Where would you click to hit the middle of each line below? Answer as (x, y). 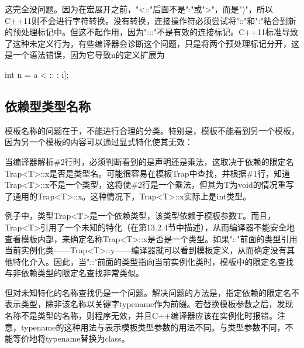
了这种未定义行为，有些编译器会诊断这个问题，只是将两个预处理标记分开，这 (152, 43)
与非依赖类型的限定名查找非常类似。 (74, 273)
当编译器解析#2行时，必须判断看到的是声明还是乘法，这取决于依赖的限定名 (149, 161)
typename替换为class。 (87, 338)
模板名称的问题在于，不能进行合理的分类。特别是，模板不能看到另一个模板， (152, 130)
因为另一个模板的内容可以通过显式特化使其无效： (99, 142)
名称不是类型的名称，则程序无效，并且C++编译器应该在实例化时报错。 (141, 316)
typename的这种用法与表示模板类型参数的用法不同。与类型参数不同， (153, 327)
